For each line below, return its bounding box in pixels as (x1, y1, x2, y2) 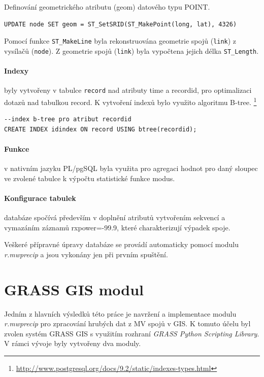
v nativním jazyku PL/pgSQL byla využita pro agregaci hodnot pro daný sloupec (4, 163, 258, 174)
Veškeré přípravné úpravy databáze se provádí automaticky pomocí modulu (4, 239, 239, 250)
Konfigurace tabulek (4, 192, 76, 203)
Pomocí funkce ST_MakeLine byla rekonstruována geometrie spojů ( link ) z (4, 36, 237, 46)
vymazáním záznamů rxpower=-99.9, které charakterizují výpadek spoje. (4, 222, 230, 232)
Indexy (4, 65, 29, 76)
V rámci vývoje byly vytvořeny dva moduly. (4, 338, 141, 349)
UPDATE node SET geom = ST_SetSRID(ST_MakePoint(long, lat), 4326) (4, 20, 237, 28)
